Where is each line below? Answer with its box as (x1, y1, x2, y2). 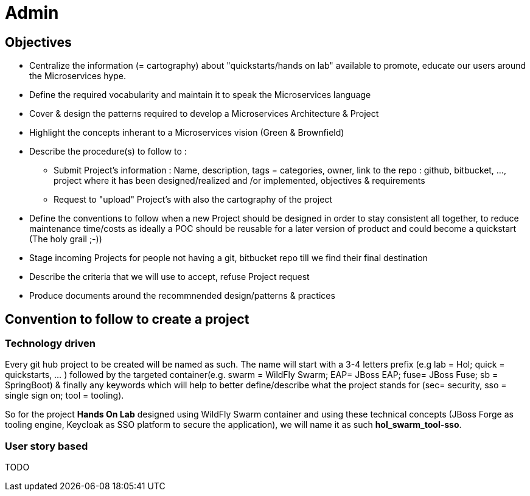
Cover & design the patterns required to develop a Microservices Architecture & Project (29, 108, 379, 119)
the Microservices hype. (29, 71, 126, 82)
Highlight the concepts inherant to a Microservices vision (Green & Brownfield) (29, 127, 344, 138)
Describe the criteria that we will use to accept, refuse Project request (29, 271, 310, 282)
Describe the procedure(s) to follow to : (29, 146, 187, 157)
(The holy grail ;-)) (29, 234, 102, 245)
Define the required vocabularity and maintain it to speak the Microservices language (29, 89, 371, 100)
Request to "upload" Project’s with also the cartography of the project (54, 194, 332, 205)
